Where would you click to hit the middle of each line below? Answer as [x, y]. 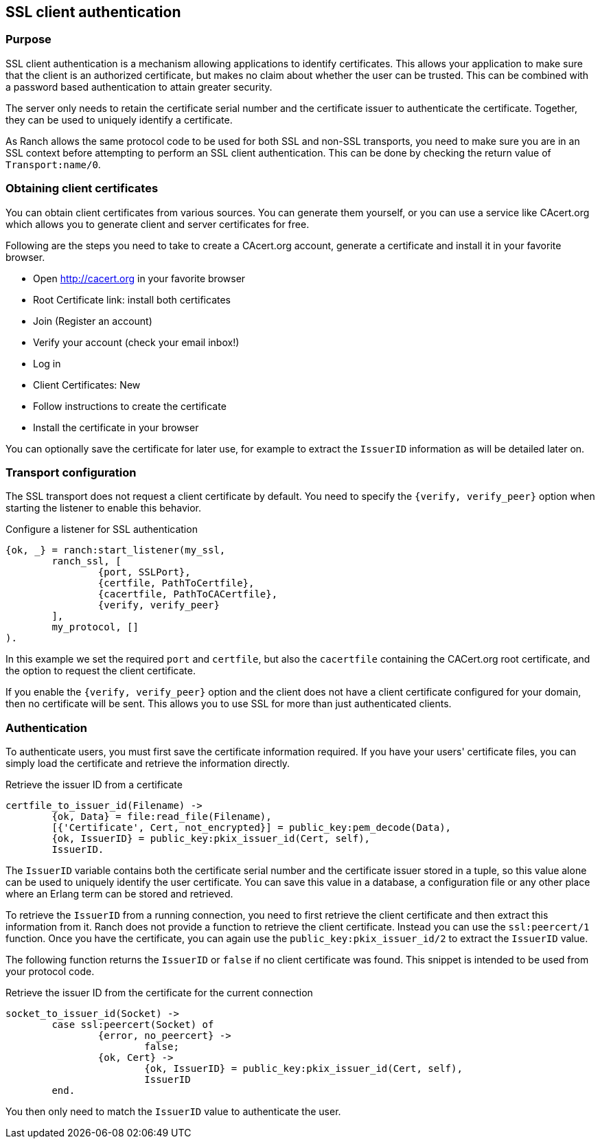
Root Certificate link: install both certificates [132, 299]
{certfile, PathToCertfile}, [176, 583]
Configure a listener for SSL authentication [102, 529]
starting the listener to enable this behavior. [103, 508]
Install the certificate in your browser [116, 427]
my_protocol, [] [95, 627]
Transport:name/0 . [53, 164]
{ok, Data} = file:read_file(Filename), [162, 817]
